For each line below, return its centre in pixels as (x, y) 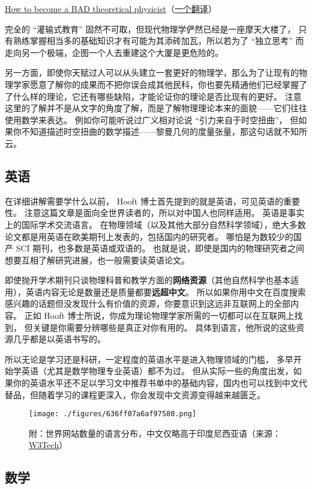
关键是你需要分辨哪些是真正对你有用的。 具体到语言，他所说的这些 (164, 327)
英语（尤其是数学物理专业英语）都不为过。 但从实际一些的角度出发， (157, 371)
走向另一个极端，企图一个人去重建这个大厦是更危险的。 (114, 52)
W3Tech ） (48, 445)
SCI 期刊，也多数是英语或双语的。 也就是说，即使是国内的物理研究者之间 (160, 248)
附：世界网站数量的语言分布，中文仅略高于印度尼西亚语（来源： (155, 433)
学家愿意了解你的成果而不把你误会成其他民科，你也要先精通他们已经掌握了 (160, 84)
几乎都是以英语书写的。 (59, 339)
